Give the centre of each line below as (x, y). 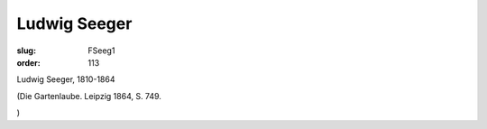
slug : (26, 51)
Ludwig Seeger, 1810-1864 (66, 79)
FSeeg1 (101, 51)
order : (28, 62)
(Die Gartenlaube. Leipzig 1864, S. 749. (89, 96)
